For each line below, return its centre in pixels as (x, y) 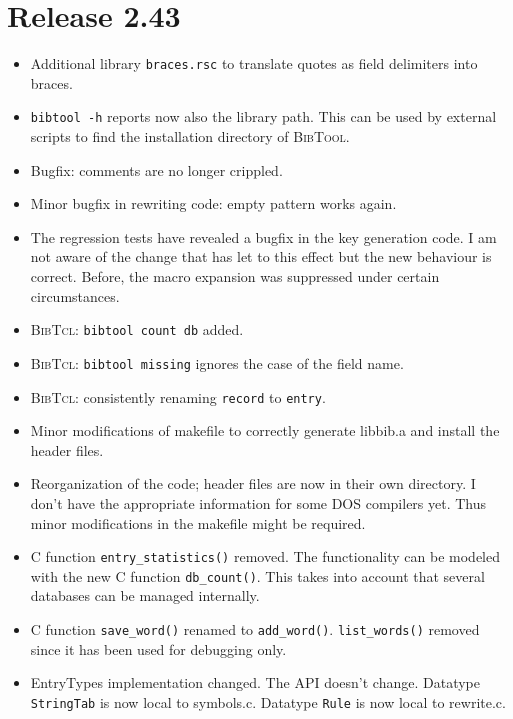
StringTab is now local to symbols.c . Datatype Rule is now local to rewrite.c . (268, 701)
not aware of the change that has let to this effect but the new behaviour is (261, 256)
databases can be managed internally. (145, 595)
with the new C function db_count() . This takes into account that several (257, 575)
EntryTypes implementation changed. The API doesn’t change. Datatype (255, 682)
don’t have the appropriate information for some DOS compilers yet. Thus (258, 502)
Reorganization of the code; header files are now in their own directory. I (253, 483)
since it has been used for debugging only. (158, 648)
